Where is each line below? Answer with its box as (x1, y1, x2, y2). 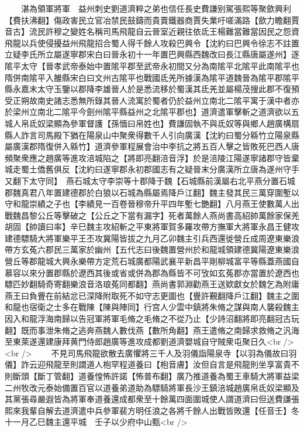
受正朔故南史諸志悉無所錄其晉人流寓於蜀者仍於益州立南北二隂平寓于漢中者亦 (5, 94, 299, 106)
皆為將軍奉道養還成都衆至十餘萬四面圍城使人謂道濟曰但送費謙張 (53, 393, 299, 405)
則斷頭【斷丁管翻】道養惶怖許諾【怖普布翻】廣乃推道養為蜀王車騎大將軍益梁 (5, 370, 299, 382)
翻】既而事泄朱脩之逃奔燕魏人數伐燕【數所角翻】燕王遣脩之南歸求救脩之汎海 (5, 324, 299, 336)
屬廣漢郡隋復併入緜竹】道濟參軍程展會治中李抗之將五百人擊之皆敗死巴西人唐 (5, 140, 299, 152)
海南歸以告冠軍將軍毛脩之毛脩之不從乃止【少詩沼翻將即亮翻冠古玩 (45, 312, 299, 325)
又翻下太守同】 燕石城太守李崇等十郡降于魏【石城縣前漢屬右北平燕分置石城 (5, 174, 295, 186)
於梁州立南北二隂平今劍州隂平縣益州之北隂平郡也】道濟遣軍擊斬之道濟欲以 (5, 106, 291, 118)
